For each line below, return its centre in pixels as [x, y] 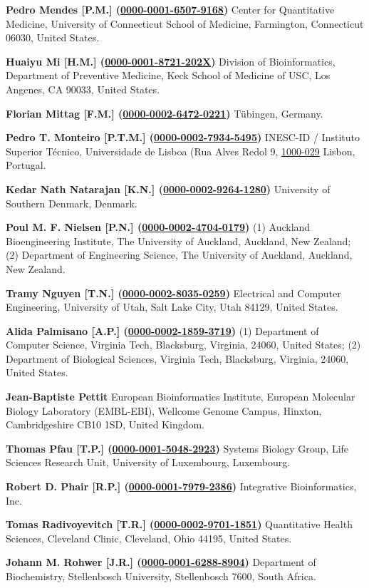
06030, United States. [53, 37]
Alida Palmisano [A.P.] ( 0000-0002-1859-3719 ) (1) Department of [162, 330]
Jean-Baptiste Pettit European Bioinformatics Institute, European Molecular [181, 397]
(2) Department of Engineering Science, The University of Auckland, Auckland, [179, 255]
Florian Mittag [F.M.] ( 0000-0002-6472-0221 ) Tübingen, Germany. [165, 113]
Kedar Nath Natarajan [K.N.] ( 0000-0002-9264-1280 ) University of [168, 189]
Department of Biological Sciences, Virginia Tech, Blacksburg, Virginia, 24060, [177, 358]
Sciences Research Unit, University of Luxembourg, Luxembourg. [148, 462]
